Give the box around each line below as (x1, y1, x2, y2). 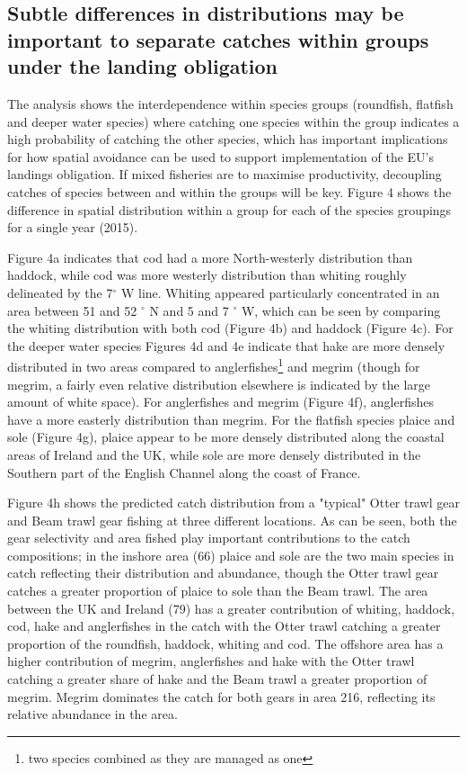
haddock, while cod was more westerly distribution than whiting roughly (7, 265, 407, 284)
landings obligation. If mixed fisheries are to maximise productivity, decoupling (7, 165, 442, 184)
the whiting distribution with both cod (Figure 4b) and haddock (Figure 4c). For (7, 319, 454, 337)
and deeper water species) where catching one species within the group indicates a (7, 112, 460, 130)
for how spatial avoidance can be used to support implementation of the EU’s (7, 147, 435, 166)
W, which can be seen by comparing (241, 301, 441, 319)
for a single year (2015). (7, 218, 138, 237)
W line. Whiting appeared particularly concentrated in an (120, 283, 440, 301)
